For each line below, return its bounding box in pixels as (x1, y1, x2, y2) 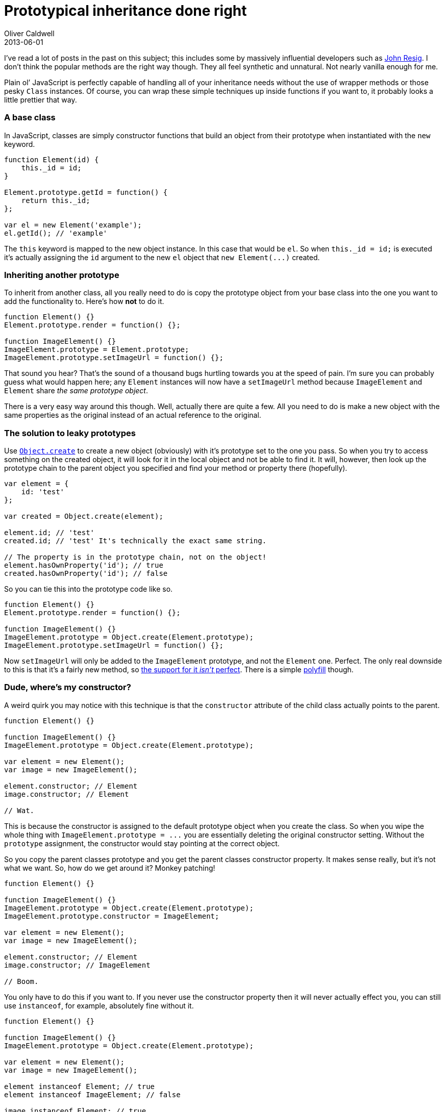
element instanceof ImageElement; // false (4, 1090, 181, 1099)
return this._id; (21, 196, 90, 205)
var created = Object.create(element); (4, 512, 163, 520)
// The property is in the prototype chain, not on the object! (4, 553, 267, 561)
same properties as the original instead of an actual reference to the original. (4, 411, 261, 420)
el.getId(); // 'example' (4, 229, 108, 237)
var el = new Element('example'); (4, 220, 142, 229)
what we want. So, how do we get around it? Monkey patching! (4, 863, 215, 872)
